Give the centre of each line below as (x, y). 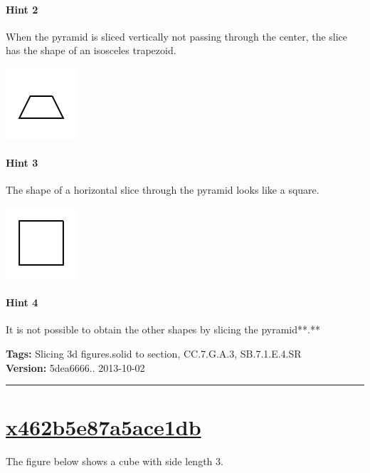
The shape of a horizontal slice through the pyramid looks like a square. (163, 190)
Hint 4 (22, 302)
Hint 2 (22, 9)
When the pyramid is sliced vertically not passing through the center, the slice (177, 36)
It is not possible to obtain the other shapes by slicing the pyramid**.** (163, 329)
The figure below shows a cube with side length (109, 461)
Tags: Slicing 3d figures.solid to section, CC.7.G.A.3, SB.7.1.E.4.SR (154, 353)
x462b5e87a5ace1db (104, 427)
